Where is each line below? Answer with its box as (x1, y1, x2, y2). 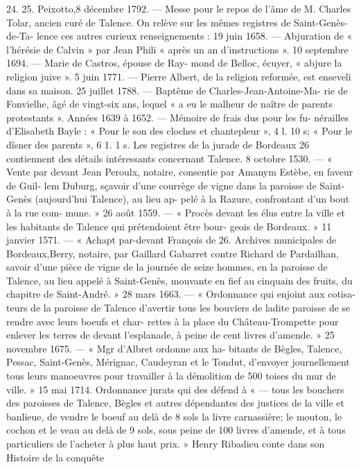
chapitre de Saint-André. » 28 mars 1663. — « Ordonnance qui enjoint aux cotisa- (6, 287, 355, 301)
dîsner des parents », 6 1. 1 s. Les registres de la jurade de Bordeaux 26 (6, 137, 310, 151)
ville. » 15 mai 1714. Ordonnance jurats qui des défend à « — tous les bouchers (6, 382, 344, 396)
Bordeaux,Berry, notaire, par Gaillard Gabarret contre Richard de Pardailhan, (6, 246, 339, 260)
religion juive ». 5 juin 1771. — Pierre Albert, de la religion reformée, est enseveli (6, 69, 351, 83)
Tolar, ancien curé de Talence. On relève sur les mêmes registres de (6, 15, 291, 29)
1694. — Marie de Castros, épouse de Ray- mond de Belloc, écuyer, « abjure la (6, 56, 342, 70)
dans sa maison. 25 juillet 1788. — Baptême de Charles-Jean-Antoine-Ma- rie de (6, 83, 348, 97)
